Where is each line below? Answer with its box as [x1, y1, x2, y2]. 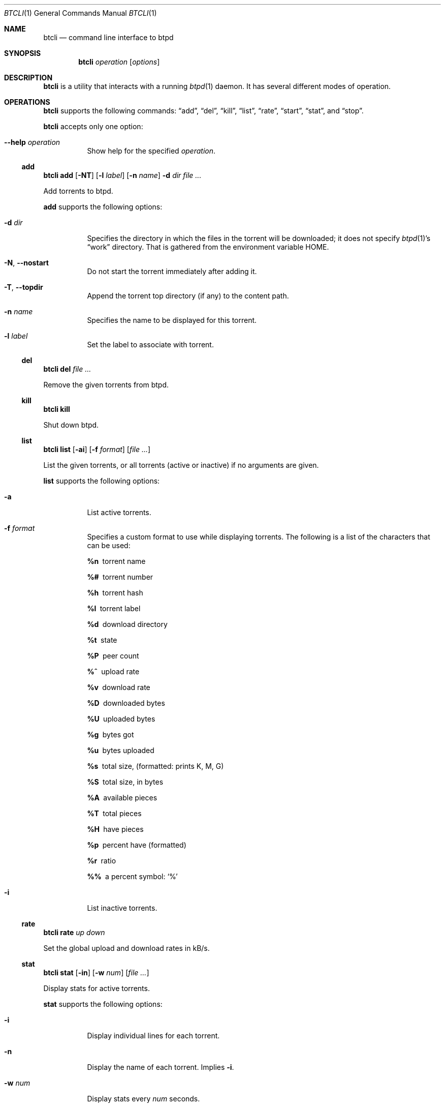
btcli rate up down [43, 928, 105, 937]
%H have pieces [87, 825, 144, 833]
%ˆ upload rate [87, 667, 140, 676]
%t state [87, 636, 117, 644]
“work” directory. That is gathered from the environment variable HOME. [87, 243, 329, 251]
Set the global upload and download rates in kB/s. [43, 944, 210, 952]
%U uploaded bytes [87, 714, 155, 723]
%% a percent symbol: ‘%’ [87, 872, 178, 881]
